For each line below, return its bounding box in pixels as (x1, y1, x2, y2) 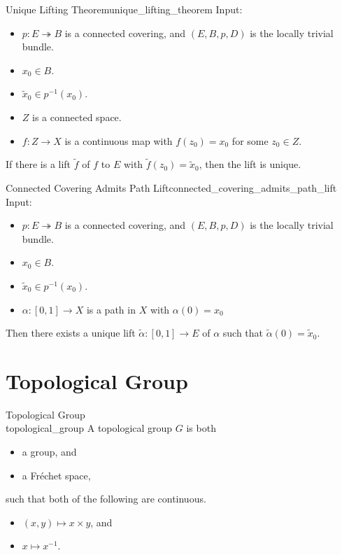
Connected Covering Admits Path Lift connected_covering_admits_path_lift (6, 180, 337, 195)
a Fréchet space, (22, 468, 91, 482)
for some (231, 133, 269, 148)
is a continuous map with (64, 133, 173, 148)
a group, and (22, 444, 77, 459)
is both (186, 421, 216, 435)
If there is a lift (6, 157, 71, 171)
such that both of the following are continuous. (6, 491, 206, 506)
